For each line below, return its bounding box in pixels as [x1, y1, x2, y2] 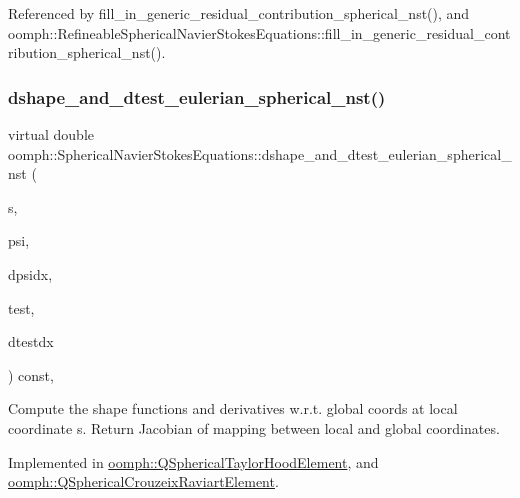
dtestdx [8, 331, 54, 352]
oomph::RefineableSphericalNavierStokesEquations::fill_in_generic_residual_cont [8, 22, 511, 43]
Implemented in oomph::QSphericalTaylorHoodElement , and [8, 451, 379, 472]
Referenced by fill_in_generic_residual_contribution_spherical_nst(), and [8, 3, 470, 23]
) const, [8, 364, 54, 385]
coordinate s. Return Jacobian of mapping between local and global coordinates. [8, 417, 500, 438]
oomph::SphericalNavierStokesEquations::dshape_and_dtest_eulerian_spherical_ [8, 143, 512, 164]
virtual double [8, 124, 95, 144]
